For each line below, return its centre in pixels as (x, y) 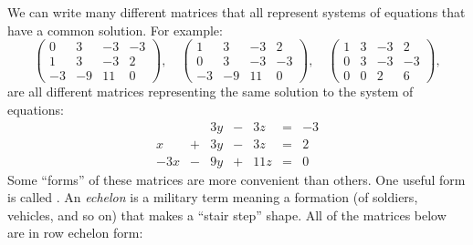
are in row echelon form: (75, 233)
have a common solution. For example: (115, 30)
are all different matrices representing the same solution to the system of (210, 92)
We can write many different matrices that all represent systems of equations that (236, 12)
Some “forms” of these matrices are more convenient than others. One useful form (236, 179)
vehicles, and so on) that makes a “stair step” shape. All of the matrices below (227, 214)
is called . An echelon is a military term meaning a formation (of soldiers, (213, 197)
